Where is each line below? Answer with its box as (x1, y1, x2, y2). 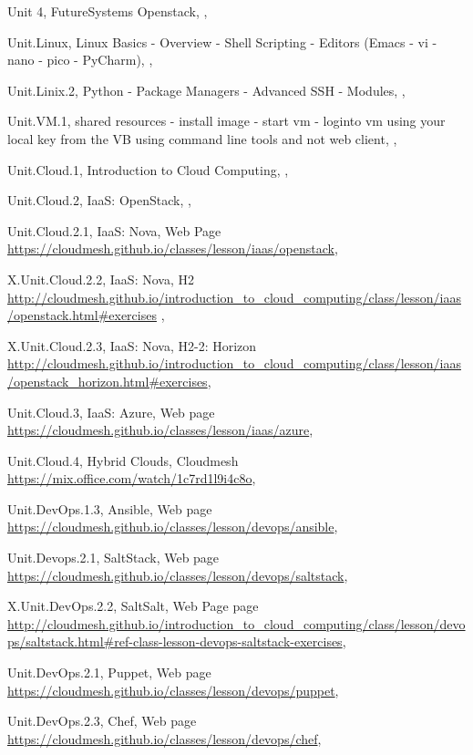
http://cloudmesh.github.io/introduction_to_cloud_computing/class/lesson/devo (7, 614, 466, 633)
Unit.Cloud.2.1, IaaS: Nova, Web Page (7, 221, 221, 240)
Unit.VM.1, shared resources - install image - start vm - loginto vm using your (7, 111, 446, 130)
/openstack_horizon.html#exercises (7, 371, 208, 390)
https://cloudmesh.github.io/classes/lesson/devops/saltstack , (7, 565, 348, 584)
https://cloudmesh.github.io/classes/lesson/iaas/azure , (7, 420, 314, 440)
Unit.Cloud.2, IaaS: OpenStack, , (7, 191, 191, 210)
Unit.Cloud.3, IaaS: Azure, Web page (7, 402, 215, 421)
